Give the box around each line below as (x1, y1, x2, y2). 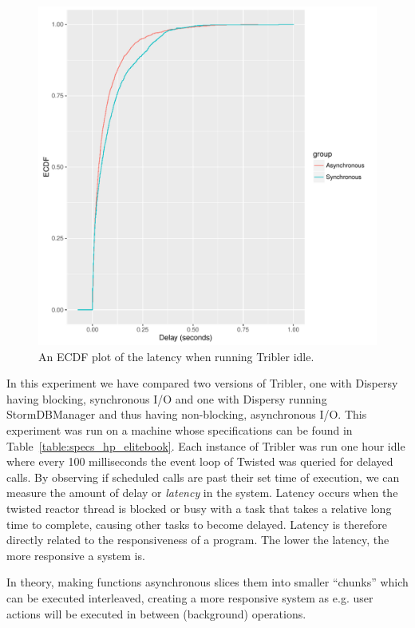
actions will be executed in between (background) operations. (6, 605, 306, 622)
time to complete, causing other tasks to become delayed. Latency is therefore (6, 515, 387, 532)
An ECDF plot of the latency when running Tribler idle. (38, 348, 314, 364)
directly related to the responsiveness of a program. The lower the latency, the (6, 531, 389, 548)
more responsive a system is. (6, 547, 145, 563)
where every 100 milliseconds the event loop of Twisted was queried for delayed (6, 453, 393, 470)
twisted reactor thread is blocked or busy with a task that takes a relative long (6, 499, 392, 516)
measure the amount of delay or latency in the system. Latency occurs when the (6, 484, 398, 501)
